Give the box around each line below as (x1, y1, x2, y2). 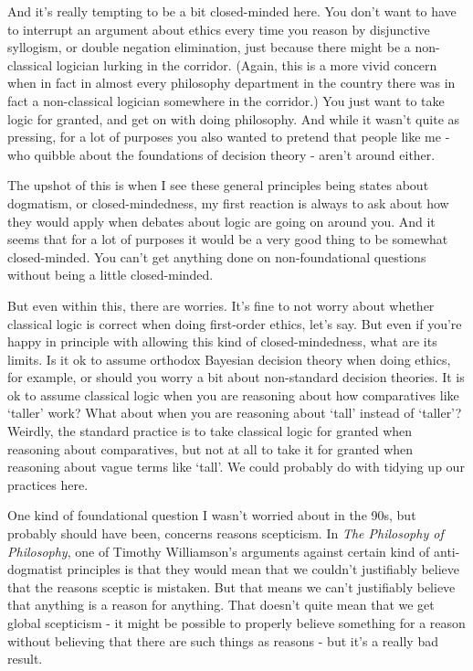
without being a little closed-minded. (7, 265, 214, 284)
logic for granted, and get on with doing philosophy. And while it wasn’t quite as (7, 109, 460, 128)
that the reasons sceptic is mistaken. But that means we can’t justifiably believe (7, 577, 456, 596)
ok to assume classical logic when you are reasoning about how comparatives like (7, 385, 459, 404)
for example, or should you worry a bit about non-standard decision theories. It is (7, 367, 465, 387)
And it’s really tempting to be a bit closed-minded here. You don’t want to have (7, 2, 457, 20)
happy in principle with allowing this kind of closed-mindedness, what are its (7, 332, 437, 351)
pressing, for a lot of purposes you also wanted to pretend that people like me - (7, 127, 450, 146)
